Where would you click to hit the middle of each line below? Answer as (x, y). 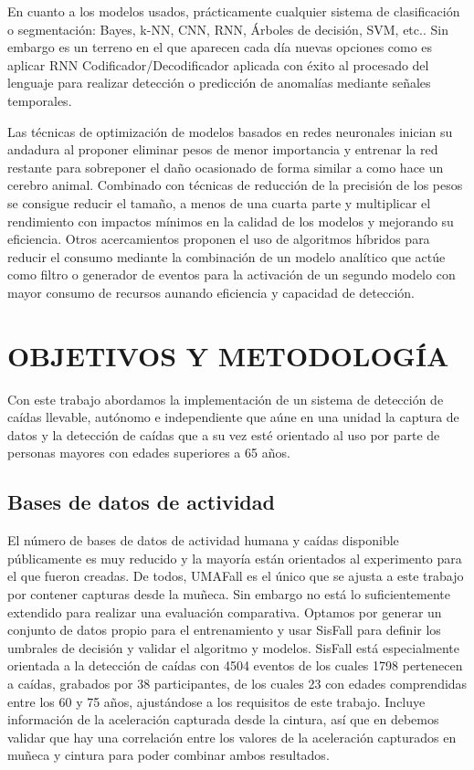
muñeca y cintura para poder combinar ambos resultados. (169, 755)
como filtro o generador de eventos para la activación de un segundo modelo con (232, 274)
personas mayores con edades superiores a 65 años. (149, 453)
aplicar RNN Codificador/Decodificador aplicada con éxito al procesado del (218, 64)
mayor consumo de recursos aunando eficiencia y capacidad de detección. (211, 292)
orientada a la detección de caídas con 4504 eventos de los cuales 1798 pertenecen (235, 665)
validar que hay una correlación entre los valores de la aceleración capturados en (232, 737)
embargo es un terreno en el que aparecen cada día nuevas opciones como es (220, 47)
